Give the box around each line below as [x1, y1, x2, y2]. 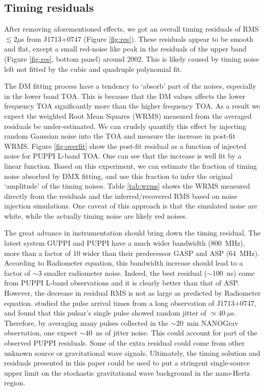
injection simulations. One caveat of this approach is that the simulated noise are [4, 200, 257, 211]
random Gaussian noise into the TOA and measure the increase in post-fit [4, 131, 236, 141]
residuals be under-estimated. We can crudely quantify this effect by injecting [4, 120, 246, 131]
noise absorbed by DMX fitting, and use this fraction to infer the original [4, 170, 233, 181]
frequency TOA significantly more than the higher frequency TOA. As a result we [4, 100, 260, 111]
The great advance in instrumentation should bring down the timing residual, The [4, 227, 261, 238]
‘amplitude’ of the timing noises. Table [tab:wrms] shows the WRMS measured [4, 180, 250, 191]
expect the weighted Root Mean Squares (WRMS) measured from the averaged [4, 110, 252, 121]
